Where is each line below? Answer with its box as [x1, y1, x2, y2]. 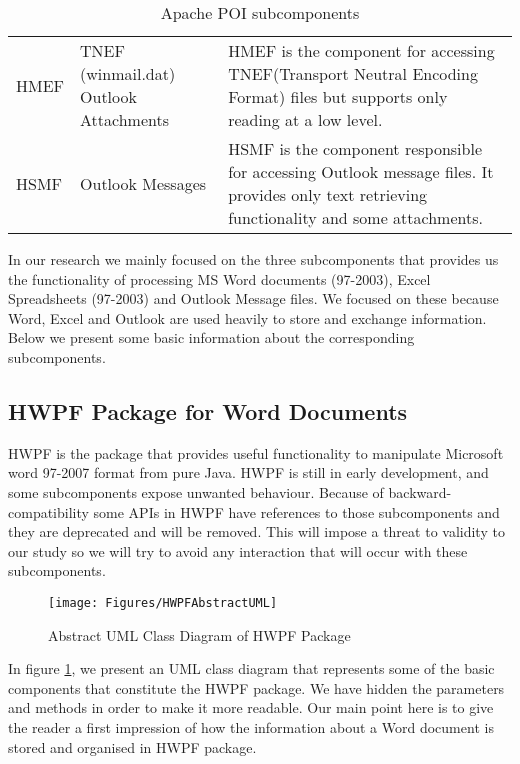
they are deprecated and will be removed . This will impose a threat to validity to [8, 521, 505, 542]
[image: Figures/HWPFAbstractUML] [48, 595, 278, 610]
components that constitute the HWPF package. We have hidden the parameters [8, 677, 505, 698]
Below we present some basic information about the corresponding [8, 327, 415, 348]
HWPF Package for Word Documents [8, 395, 408, 426]
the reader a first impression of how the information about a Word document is [8, 716, 494, 737]
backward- [388, 481, 452, 502]
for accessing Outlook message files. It [228, 160, 494, 183]
